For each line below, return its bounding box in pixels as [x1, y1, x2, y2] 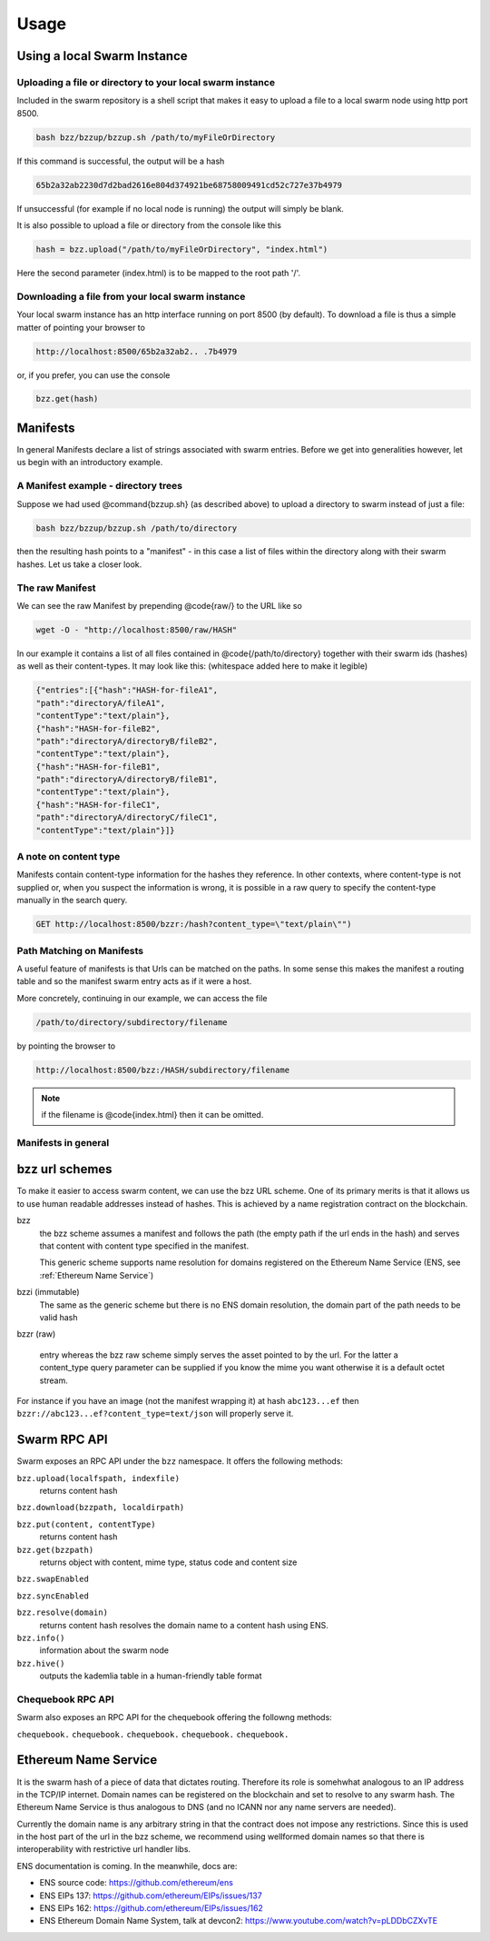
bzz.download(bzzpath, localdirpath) [16, 1502, 185, 1513]
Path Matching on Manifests [16, 944, 144, 957]
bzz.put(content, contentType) [16, 1518, 156, 1529]
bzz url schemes [16, 1161, 113, 1177]
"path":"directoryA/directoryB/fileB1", [35, 774, 218, 785]
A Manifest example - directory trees [16, 480, 183, 493]
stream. [39, 1375, 68, 1386]
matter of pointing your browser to [16, 322, 145, 333]
